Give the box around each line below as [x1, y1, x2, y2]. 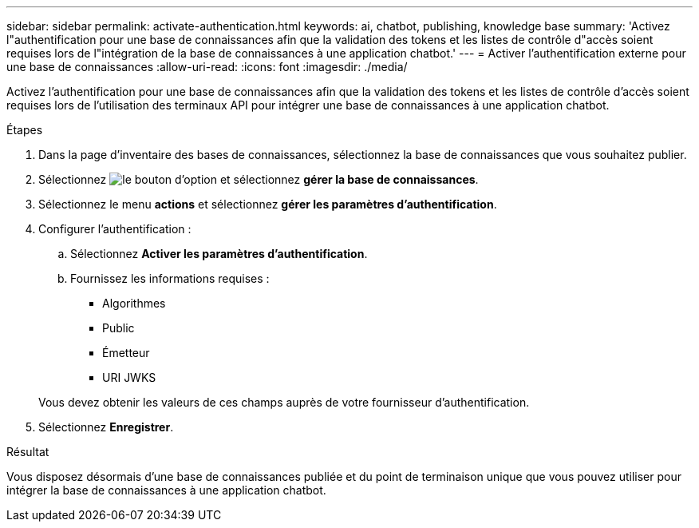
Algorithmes [102, 296, 166, 310]
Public [102, 321, 135, 335]
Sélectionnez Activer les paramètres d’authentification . [70, 247, 368, 260]
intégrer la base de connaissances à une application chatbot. [6, 483, 326, 497]
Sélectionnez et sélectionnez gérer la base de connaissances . [38, 173, 479, 186]
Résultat [6, 445, 49, 459]
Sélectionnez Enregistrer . [38, 420, 174, 434]
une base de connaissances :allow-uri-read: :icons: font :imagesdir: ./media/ [6, 60, 408, 73]
